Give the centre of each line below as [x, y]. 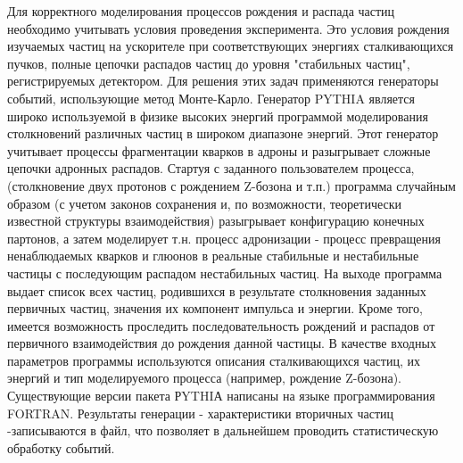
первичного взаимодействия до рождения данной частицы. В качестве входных [222, 343]
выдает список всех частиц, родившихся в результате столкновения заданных [217, 290]
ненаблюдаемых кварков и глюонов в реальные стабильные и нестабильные [213, 256]
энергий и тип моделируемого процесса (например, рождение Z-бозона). [205, 378]
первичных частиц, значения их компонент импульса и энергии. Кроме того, [215, 308]
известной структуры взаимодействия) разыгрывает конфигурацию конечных [216, 221]
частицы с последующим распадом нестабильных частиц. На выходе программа [225, 273]
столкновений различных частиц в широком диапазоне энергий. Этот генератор [223, 133]
